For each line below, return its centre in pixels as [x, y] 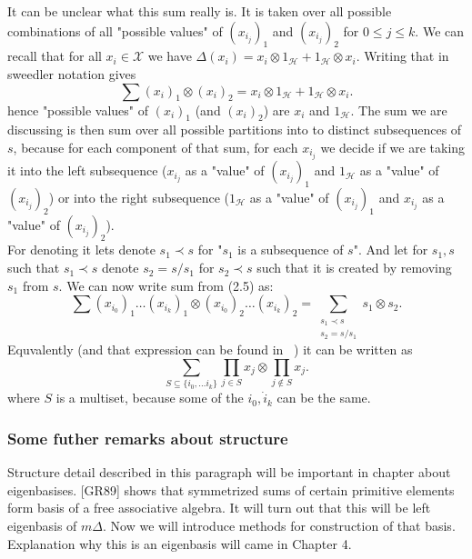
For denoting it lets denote [81, 250]
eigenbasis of [42, 525]
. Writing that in [402, 56]
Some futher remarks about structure [148, 438]
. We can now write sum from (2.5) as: [166, 285]
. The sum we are [399, 110]
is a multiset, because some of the [150, 398]
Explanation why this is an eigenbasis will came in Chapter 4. [180, 543]
